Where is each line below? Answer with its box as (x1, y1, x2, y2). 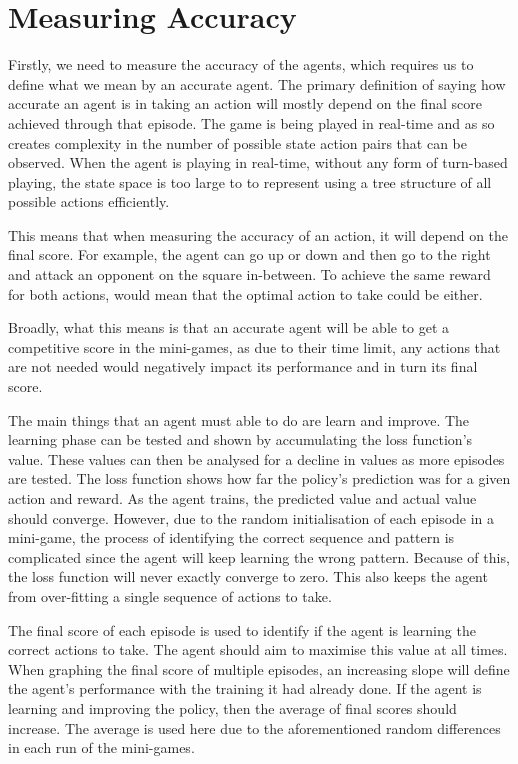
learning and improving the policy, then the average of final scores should (8, 697, 457, 718)
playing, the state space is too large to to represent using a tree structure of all (8, 171, 492, 192)
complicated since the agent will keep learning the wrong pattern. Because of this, (8, 546, 510, 567)
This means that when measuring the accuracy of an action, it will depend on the (8, 224, 509, 245)
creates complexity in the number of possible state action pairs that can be (8, 132, 467, 153)
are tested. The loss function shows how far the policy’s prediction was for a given (8, 468, 511, 489)
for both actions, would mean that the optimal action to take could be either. (8, 283, 483, 304)
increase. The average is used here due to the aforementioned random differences (8, 717, 501, 738)
